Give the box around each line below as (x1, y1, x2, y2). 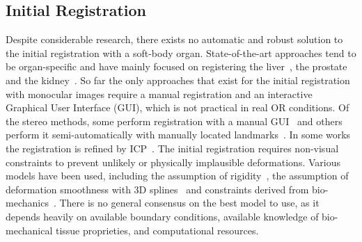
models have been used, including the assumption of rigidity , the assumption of (6, 168, 349, 183)
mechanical (6, 223, 53, 237)
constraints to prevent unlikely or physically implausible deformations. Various (6, 154, 340, 169)
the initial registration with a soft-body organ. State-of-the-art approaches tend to (6, 45, 356, 60)
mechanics (6, 195, 49, 210)
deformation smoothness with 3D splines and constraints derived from (6, 181, 309, 196)
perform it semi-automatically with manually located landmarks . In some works (6, 127, 351, 142)
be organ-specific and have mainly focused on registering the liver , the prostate (6, 59, 347, 74)
